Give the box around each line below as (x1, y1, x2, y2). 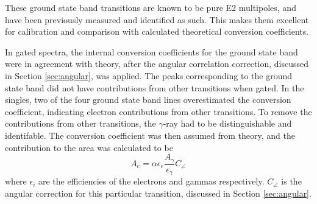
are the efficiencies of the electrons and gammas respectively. (38, 175, 265, 188)
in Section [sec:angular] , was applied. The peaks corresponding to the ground (5, 69, 293, 82)
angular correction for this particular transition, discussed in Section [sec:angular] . (5, 186, 312, 199)
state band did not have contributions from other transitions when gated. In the (5, 81, 304, 94)
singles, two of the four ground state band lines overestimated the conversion (5, 93, 291, 106)
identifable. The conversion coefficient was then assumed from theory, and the (5, 128, 296, 141)
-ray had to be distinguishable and (163, 117, 292, 130)
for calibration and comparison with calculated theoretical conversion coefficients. (5, 25, 309, 38)
